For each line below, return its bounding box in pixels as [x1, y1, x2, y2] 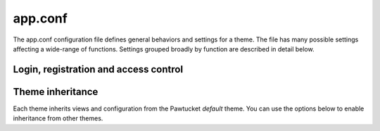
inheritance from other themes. [13, 114, 103, 123]
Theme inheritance [13, 85, 99, 98]
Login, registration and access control [13, 63, 183, 75]
